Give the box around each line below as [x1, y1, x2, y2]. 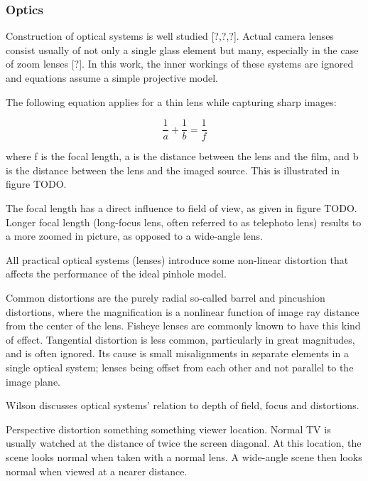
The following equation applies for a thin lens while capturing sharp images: [6, 94, 337, 109]
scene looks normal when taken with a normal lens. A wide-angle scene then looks [6, 449, 362, 464]
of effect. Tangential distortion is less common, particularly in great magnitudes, [6, 332, 355, 347]
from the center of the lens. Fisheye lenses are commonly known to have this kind [6, 318, 361, 333]
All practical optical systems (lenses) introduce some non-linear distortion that [6, 252, 349, 267]
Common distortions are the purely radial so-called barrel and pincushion [6, 290, 325, 305]
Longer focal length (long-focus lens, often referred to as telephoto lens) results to [6, 214, 362, 229]
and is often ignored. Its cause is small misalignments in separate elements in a [6, 346, 349, 361]
